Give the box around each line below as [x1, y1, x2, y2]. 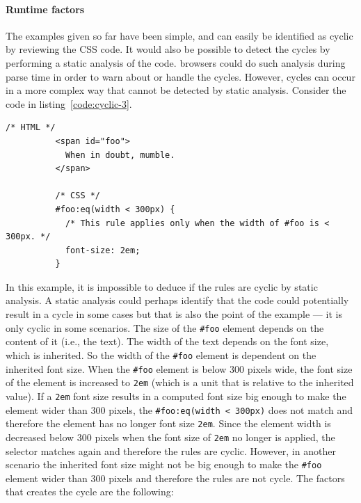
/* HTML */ [6, 122, 56, 133]
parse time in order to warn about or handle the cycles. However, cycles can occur [6, 69, 355, 83]
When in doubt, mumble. [65, 150, 175, 160]
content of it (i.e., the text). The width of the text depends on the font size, [6, 334, 329, 349]
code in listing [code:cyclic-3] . [6, 96, 132, 111]
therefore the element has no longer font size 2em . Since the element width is [6, 416, 331, 431]
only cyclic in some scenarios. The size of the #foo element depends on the [6, 320, 324, 335]
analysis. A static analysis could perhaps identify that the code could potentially [6, 293, 349, 308]
